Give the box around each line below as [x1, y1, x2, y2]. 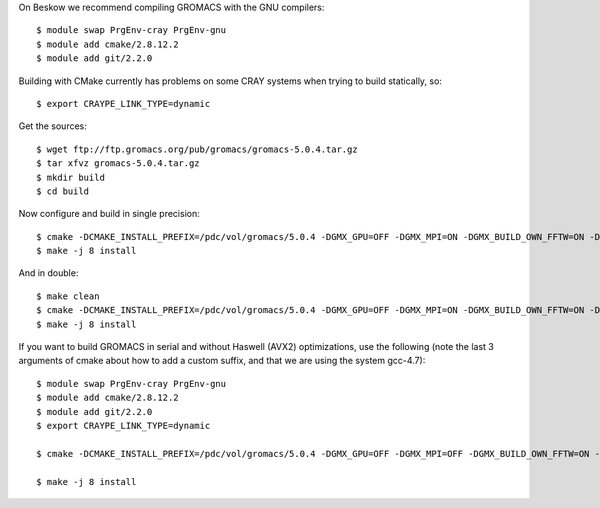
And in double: [18, 267, 79, 279]
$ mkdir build [36, 171, 105, 183]
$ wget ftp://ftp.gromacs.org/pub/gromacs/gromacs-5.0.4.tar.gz [36, 143, 359, 155]
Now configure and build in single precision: [18, 208, 200, 220]
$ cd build [36, 185, 90, 197]
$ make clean [36, 290, 100, 302]
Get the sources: [18, 120, 87, 132]
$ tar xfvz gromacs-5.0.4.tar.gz [36, 158, 200, 169]
